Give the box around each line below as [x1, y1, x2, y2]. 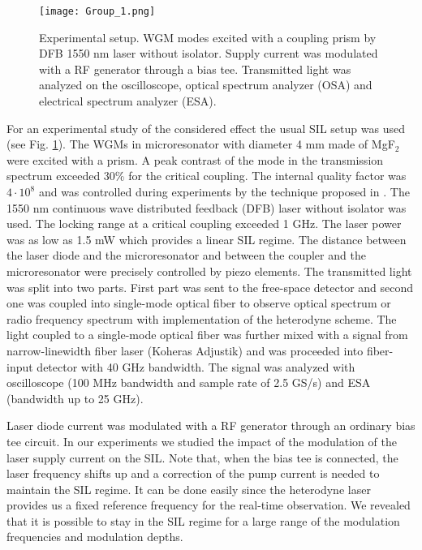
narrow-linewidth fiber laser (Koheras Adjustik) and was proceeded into [6, 342, 364, 359]
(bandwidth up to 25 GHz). [6, 389, 144, 406]
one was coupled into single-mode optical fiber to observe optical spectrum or [6, 294, 391, 312]
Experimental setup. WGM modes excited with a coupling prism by [39, 28, 377, 45]
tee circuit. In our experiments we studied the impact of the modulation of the [6, 432, 397, 449]
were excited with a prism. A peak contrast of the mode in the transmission [6, 151, 384, 168]
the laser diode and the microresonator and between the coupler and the [6, 247, 366, 264]
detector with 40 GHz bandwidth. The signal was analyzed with [37, 358, 355, 375]
